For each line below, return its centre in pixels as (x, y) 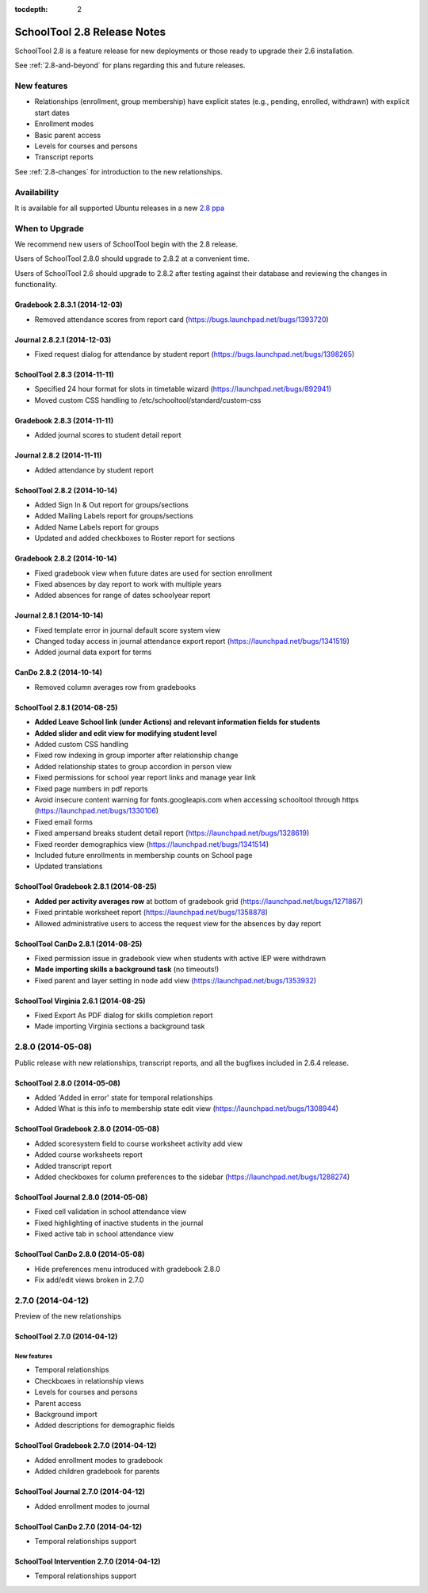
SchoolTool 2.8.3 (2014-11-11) (64, 375)
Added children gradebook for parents (97, 1472)
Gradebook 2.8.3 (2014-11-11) (64, 420)
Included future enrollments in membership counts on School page (143, 855)
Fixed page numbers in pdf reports (91, 788)
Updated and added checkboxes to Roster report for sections (135, 538)
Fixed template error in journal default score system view (128, 630)
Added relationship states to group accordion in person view (133, 766)
